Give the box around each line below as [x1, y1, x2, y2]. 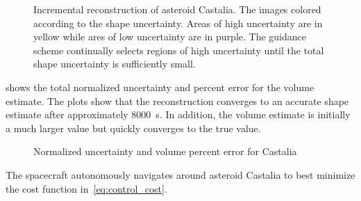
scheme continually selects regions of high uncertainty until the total [33, 42, 324, 57]
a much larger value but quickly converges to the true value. [6, 120, 261, 135]
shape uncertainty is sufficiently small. [33, 56, 196, 71]
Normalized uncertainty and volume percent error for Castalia [33, 144, 297, 159]
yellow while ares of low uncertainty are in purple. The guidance [33, 29, 307, 44]
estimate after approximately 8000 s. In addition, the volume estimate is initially [6, 107, 351, 122]
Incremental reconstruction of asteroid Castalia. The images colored [33, 2, 321, 16]
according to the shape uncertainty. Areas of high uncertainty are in [33, 15, 323, 30]
